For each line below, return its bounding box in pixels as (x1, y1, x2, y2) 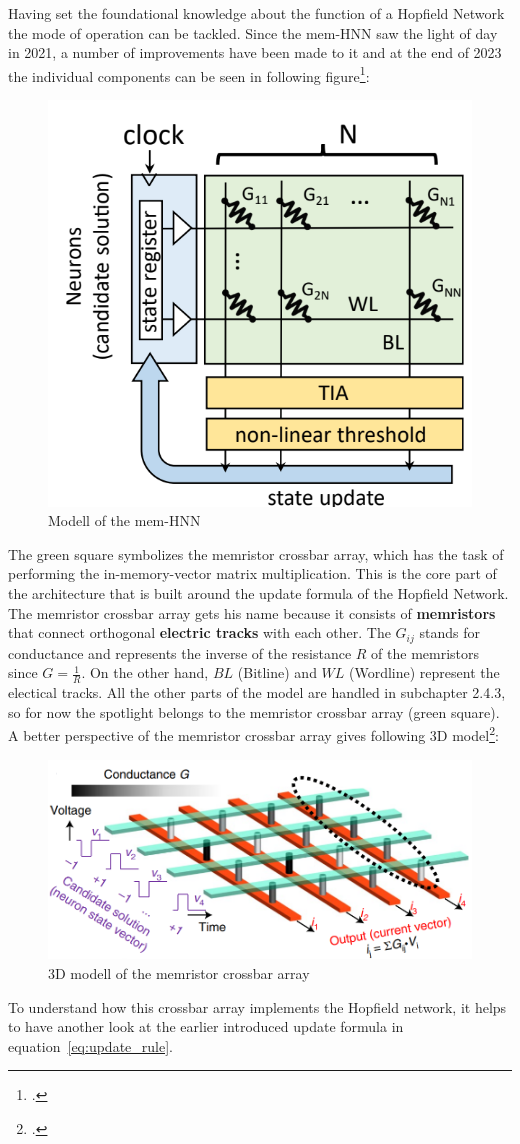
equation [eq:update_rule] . (8, 1035, 173, 1056)
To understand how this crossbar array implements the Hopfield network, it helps (8, 996, 507, 1017)
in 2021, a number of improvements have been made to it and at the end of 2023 (8, 42, 502, 63)
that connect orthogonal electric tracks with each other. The (8, 622, 391, 643)
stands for (419, 622, 480, 643)
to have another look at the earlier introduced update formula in (8, 1016, 404, 1037)
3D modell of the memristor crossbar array (48, 962, 310, 983)
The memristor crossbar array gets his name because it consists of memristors (8, 602, 496, 623)
